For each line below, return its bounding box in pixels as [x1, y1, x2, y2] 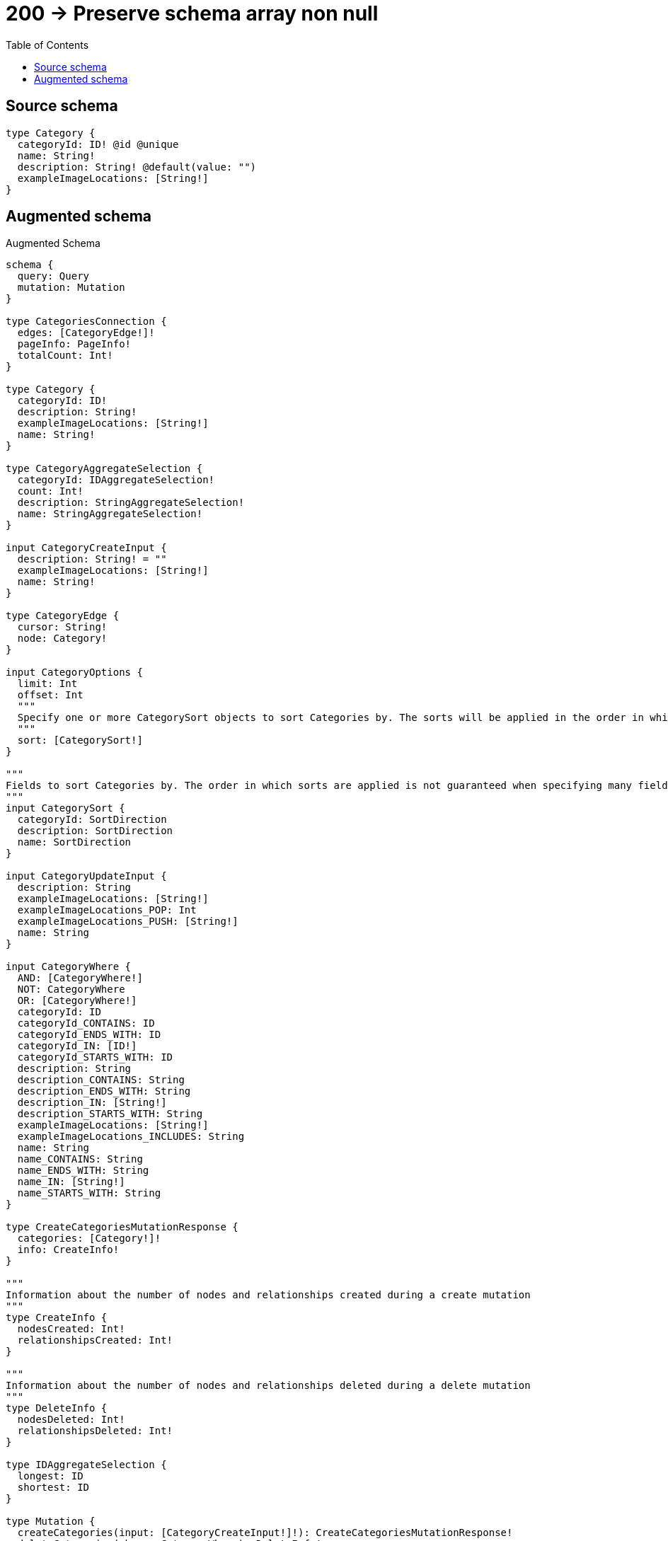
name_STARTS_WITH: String [17, 1187, 161, 1199]
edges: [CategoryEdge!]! [17, 327, 155, 339]
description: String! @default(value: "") [17, 161, 257, 173]
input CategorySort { [6, 802, 125, 814]
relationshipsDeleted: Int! [17, 1425, 173, 1437]
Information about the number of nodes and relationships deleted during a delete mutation [6, 1380, 531, 1392]
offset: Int [17, 689, 83, 701]
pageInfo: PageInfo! [17, 338, 132, 350]
